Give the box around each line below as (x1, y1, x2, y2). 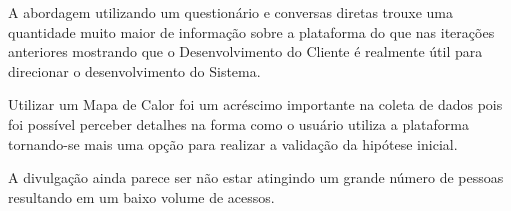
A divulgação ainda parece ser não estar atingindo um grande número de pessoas (8, 167, 504, 188)
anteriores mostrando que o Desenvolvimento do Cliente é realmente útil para (8, 41, 483, 62)
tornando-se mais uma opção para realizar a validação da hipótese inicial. (8, 133, 458, 154)
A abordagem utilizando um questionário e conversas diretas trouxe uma (8, 2, 454, 22)
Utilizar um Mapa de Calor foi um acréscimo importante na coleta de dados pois (8, 94, 503, 115)
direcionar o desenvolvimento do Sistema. (8, 60, 261, 81)
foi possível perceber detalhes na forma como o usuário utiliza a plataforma (8, 113, 469, 134)
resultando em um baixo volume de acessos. (8, 186, 275, 207)
